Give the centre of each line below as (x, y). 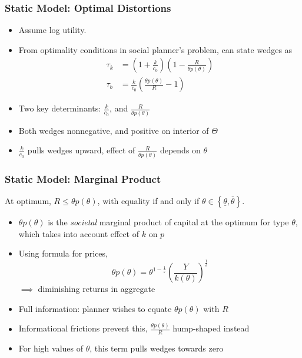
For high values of (51, 348)
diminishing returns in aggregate (97, 289)
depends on (180, 150)
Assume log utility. (52, 30)
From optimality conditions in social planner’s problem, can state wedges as (155, 49)
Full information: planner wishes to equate (95, 308)
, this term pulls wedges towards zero (157, 348)
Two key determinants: (60, 108)
